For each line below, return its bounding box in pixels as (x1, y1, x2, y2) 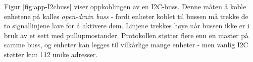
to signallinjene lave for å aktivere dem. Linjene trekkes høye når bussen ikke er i (4, 21, 250, 31)
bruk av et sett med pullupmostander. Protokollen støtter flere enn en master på (4, 30, 249, 40)
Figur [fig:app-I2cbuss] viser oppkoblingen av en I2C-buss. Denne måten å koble (4, 1, 246, 11)
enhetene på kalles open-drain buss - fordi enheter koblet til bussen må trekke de (4, 11, 249, 21)
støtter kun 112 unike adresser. (4, 49, 98, 59)
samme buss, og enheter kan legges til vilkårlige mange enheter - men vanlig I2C (4, 40, 249, 50)
